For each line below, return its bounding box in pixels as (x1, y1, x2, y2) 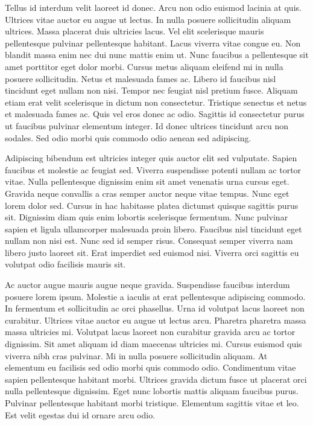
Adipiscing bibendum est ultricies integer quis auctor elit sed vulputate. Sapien (5, 152, 297, 164)
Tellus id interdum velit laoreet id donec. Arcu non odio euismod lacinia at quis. (5, 1, 302, 13)
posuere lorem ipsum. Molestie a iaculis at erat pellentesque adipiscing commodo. (5, 290, 306, 302)
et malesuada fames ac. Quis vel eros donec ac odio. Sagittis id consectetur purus (5, 107, 305, 120)
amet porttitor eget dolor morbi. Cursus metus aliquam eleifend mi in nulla (5, 60, 283, 72)
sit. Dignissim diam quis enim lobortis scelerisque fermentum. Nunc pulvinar (5, 211, 288, 223)
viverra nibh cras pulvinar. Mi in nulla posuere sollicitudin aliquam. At (5, 349, 268, 362)
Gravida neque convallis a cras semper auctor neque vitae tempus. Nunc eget (5, 187, 289, 199)
